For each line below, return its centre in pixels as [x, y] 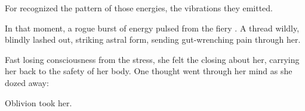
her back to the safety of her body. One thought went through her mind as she [149, 71]
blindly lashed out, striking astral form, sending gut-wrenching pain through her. [153, 39]
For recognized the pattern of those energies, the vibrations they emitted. [139, 8]
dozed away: [27, 82]
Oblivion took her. [38, 102]
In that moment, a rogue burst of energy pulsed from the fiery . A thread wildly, [152, 28]
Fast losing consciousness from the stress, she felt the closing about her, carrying [152, 59]
